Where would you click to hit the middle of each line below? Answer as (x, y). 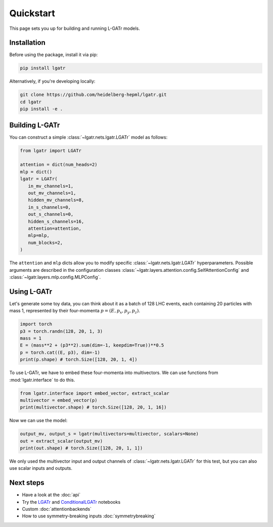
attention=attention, (55, 228)
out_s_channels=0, (51, 214)
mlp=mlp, (39, 236)
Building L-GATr (35, 125)
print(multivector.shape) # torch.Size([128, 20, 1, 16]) (93, 407)
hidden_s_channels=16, (56, 221)
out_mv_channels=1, (52, 193)
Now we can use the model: (38, 421)
